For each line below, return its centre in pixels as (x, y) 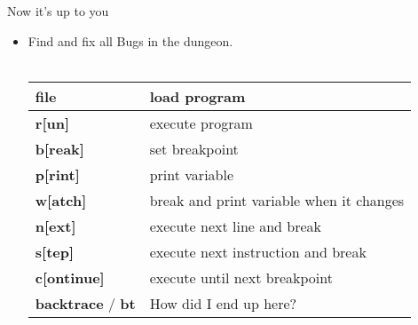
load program (197, 96)
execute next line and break (236, 226)
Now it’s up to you (58, 11)
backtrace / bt (85, 303)
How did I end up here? (223, 303)
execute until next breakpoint (241, 277)
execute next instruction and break (258, 251)
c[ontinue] (70, 277)
